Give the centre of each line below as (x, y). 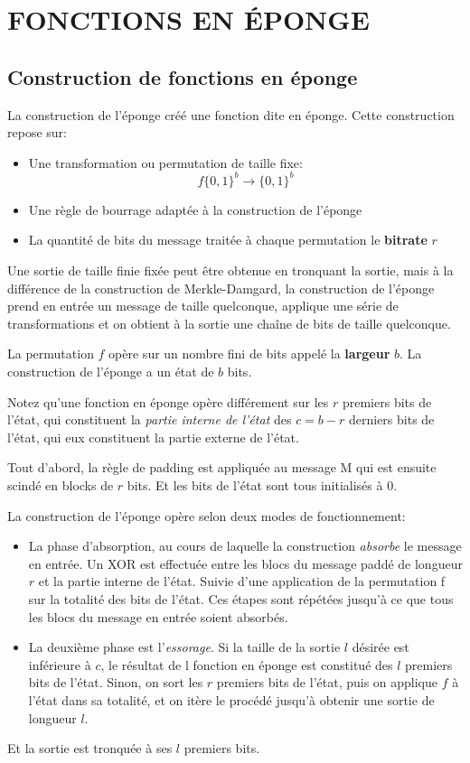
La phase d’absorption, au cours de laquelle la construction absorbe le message (245, 546)
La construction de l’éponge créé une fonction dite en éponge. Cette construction (231, 114)
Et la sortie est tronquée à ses (90, 748)
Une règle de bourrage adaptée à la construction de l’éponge (195, 209)
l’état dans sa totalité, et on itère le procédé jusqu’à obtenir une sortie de (231, 699)
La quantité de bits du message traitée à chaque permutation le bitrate (228, 240)
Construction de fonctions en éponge (183, 76)
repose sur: (37, 132)
